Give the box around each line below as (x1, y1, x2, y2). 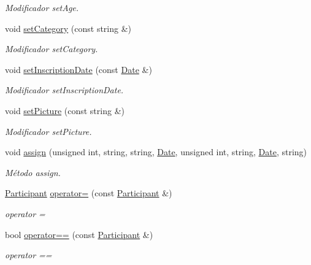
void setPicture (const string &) (5, 104, 125, 117)
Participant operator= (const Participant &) (5, 186, 172, 199)
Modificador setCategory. (5, 42, 98, 55)
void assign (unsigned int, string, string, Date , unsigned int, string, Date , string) (5, 145, 307, 158)
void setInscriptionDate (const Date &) (5, 63, 152, 75)
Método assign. (5, 166, 61, 179)
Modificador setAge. (5, 1, 79, 13)
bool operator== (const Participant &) (5, 228, 153, 240)
